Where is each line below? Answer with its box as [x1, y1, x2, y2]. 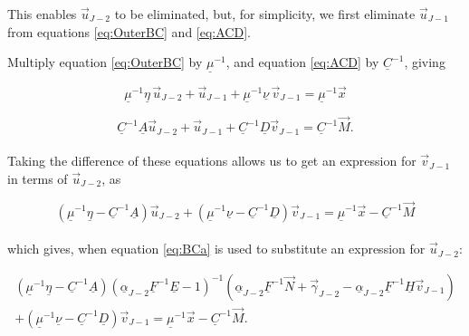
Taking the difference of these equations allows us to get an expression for [7, 151, 416, 170]
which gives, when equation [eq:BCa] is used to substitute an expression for [7, 239, 426, 258]
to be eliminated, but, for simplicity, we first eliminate [114, 5, 416, 23]
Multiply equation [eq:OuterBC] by [7, 53, 203, 72]
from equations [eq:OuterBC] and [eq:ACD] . [7, 22, 251, 41]
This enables [7, 5, 77, 23]
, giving [404, 53, 445, 72]
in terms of [7, 168, 68, 187]
